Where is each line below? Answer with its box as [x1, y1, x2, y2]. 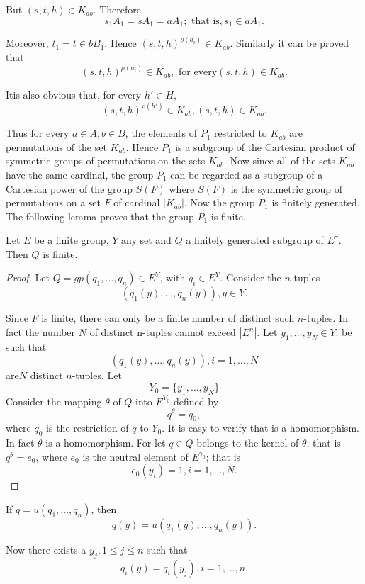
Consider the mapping [6, 393, 102, 408]
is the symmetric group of [230, 181, 343, 196]
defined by [174, 393, 219, 408]
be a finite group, [34, 232, 109, 247]
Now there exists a [6, 541, 86, 556]
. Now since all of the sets [223, 153, 335, 168]
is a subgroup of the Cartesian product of [175, 139, 355, 154]
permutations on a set [6, 195, 101, 210]
